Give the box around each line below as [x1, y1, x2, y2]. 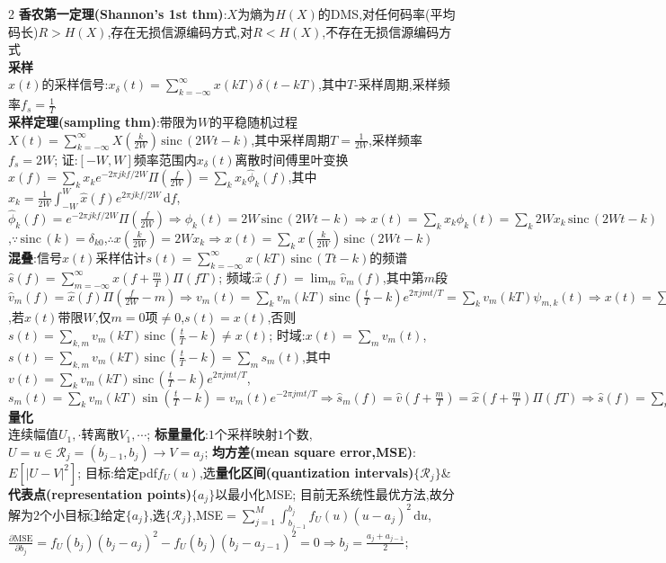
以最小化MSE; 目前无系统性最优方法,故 [215, 484, 442, 503]
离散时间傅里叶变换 [235, 149, 349, 168]
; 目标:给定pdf [77, 462, 158, 481]
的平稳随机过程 [209, 112, 298, 130]
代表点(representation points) [8, 484, 191, 503]
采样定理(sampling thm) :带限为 [8, 112, 198, 130]
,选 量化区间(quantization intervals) [199, 462, 414, 481]
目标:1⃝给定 [64, 505, 126, 523]
